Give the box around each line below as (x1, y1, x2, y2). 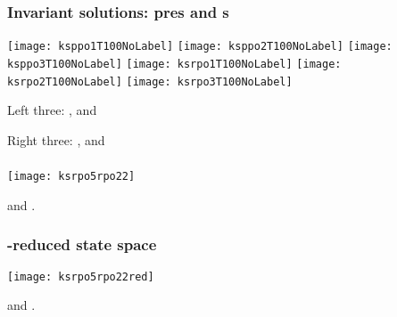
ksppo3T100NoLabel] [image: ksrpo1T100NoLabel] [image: (7, 57, 342, 70)
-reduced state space (7, 233, 157, 256)
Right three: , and (7, 130, 105, 149)
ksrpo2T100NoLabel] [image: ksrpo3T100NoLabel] (7, 75, 293, 88)
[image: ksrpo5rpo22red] (7, 270, 154, 283)
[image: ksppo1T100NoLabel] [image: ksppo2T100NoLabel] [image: (7, 40, 393, 53)
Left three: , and (7, 101, 97, 119)
